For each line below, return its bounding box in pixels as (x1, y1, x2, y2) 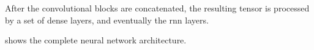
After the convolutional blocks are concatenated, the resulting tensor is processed (5, 2, 310, 14)
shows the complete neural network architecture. (5, 34, 187, 46)
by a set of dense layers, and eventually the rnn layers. (5, 13, 209, 26)
